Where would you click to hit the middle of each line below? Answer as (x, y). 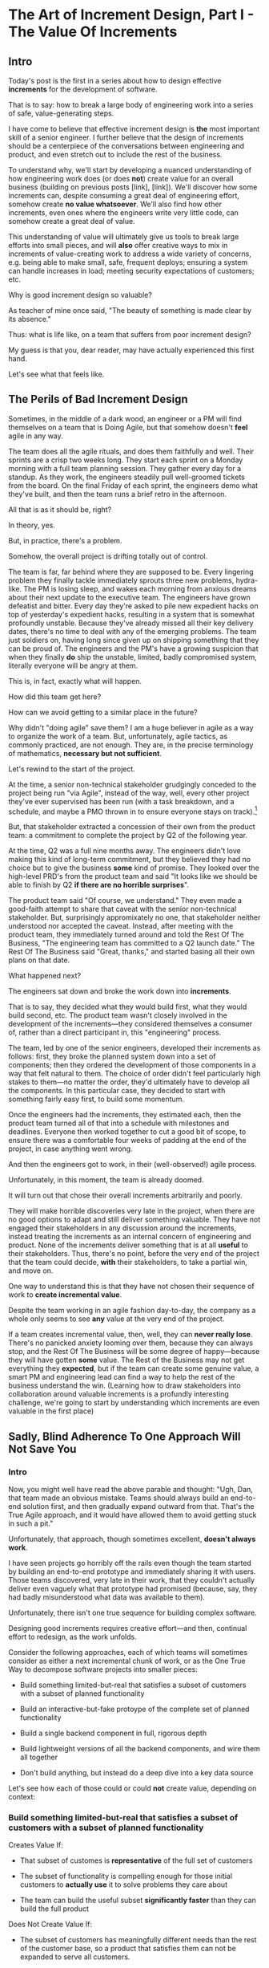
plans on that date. (39, 960)
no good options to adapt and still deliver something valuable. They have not (134, 1220)
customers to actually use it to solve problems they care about (124, 1885)
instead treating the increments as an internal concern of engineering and (130, 1237)
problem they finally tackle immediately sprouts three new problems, (121, 580)
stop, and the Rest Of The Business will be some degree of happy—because (134, 1352)
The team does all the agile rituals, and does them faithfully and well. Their (131, 451)
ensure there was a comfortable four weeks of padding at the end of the (127, 1141)
